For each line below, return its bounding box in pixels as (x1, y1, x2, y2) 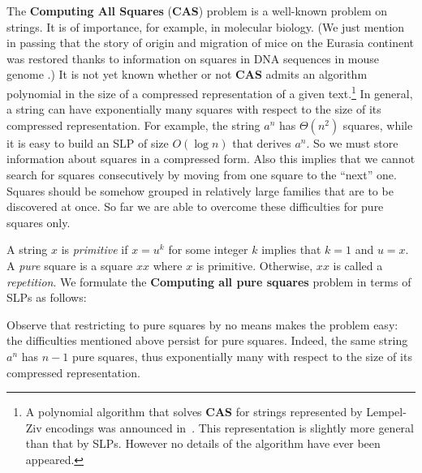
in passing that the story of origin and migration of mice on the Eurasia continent (6, 34, 414, 51)
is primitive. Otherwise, (196, 256, 313, 273)
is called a (333, 256, 383, 273)
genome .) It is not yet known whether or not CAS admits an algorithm (6, 66, 368, 83)
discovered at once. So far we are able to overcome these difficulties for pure (6, 198, 384, 215)
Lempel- (366, 403, 407, 420)
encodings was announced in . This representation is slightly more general (45, 419, 414, 436)
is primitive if (61, 241, 128, 258)
